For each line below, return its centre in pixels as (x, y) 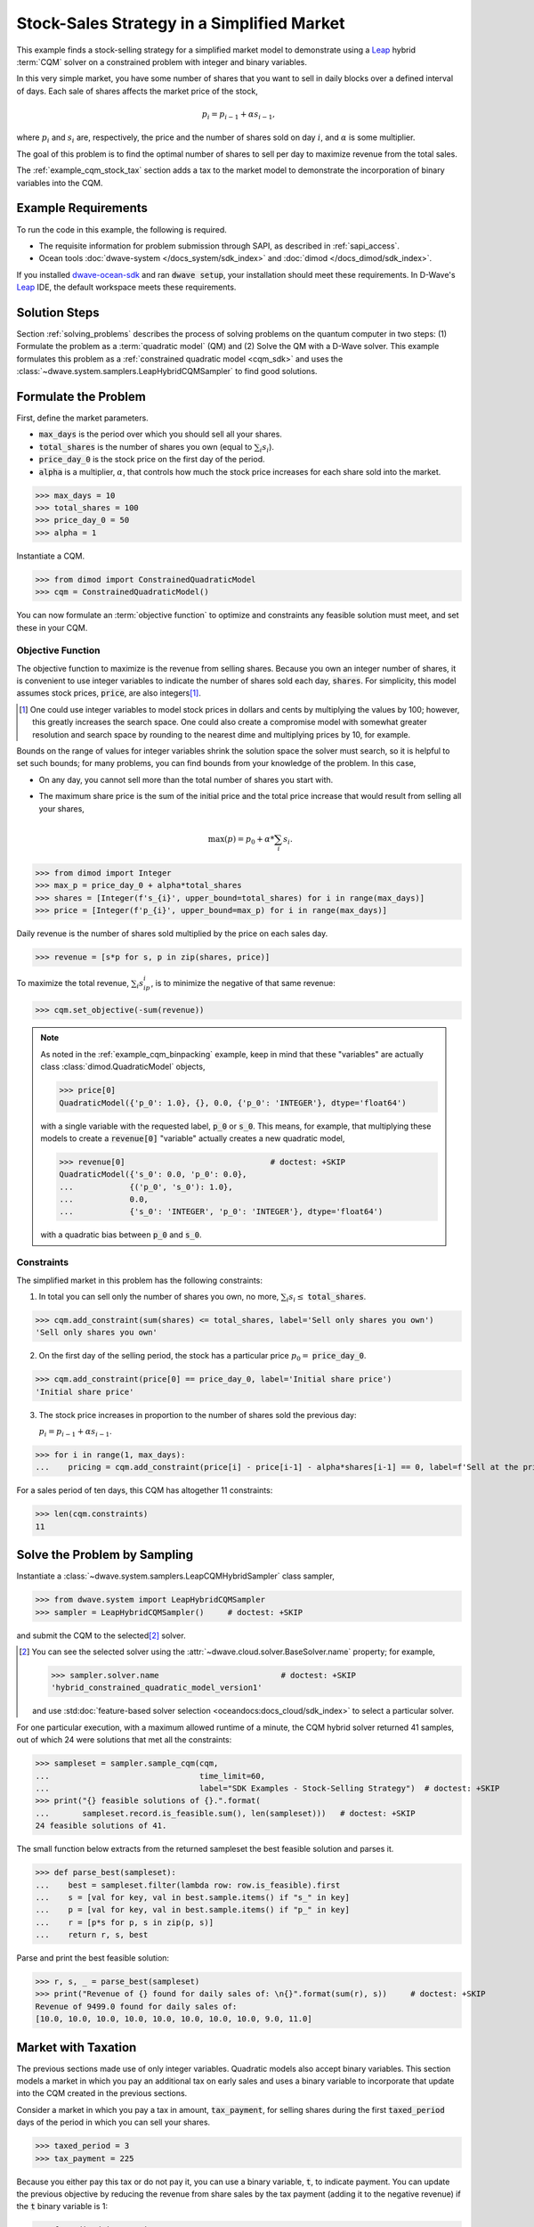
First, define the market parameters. (82, 418)
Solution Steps (58, 312)
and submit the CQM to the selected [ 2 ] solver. (101, 1636)
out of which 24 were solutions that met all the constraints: (124, 1740)
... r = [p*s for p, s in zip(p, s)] (124, 1922)
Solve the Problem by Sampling (105, 1555)
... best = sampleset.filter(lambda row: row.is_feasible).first (188, 1885)
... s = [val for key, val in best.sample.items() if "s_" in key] (193, 1897)
